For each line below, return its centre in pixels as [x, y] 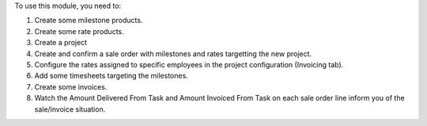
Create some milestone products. [89, 21]
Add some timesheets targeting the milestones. [111, 76]
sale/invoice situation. [70, 109]
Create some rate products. [79, 31]
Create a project [60, 43]
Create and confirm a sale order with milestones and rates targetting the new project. [173, 53]
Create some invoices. [71, 86]
